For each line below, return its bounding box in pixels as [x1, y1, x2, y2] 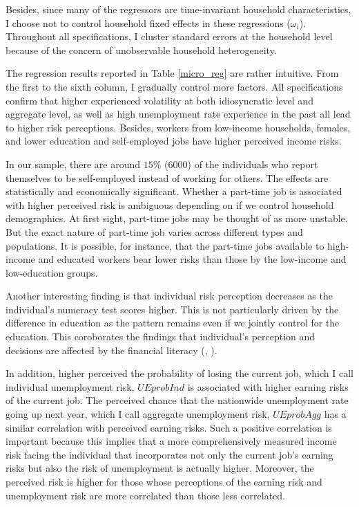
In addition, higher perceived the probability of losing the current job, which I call [6, 366, 353, 380]
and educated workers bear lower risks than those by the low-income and [38, 252, 347, 266]
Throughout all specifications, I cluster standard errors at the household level [6, 29, 333, 44]
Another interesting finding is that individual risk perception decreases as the [6, 288, 333, 303]
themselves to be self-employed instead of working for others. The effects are [6, 170, 329, 185]
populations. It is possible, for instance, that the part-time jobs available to [6, 238, 324, 252]
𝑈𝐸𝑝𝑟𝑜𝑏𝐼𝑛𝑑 [137, 382, 184, 393]
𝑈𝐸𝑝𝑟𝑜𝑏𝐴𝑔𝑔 [273, 410, 322, 421]
